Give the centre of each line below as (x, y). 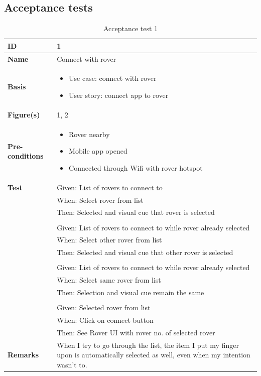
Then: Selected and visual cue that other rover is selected (145, 252)
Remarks (23, 355)
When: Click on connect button (105, 320)
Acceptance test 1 (130, 28)
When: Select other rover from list (109, 240)
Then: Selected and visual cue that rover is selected (136, 212)
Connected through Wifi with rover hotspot (136, 167)
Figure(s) (24, 114)
